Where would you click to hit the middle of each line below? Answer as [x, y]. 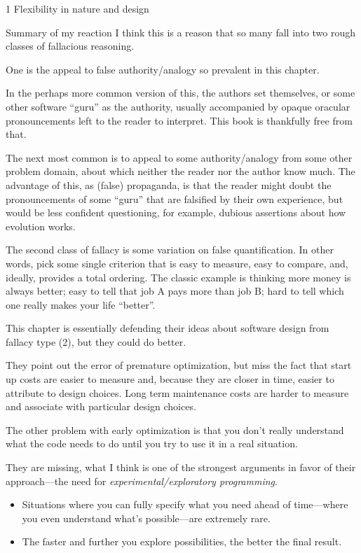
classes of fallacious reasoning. [70, 46]
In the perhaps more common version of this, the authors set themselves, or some [180, 93]
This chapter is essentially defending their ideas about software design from [168, 328]
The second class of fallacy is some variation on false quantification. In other [170, 250]
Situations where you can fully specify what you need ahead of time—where [185, 504]
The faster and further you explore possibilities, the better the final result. [182, 541]
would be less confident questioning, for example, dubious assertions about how [176, 212]
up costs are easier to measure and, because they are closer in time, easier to [170, 379]
